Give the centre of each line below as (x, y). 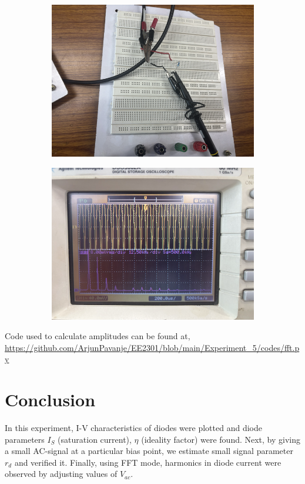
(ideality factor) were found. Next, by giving (221, 439)
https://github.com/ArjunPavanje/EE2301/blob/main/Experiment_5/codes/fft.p (152, 347)
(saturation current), (95, 439)
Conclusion (50, 400)
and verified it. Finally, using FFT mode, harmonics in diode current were (148, 462)
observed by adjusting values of (61, 474)
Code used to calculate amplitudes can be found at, (98, 336)
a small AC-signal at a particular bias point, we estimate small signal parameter (149, 451)
